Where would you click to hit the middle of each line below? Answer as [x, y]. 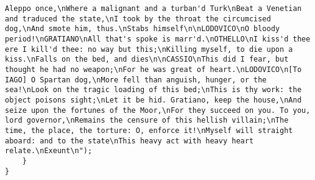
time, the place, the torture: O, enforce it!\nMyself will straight [149, 130]
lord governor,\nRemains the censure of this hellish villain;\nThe [147, 121]
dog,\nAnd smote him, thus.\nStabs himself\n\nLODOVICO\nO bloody [143, 29]
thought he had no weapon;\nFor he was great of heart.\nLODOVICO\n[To [153, 69]
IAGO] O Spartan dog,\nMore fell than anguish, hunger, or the [136, 80]
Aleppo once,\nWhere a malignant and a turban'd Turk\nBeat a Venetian [153, 9]
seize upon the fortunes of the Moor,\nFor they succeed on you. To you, [158, 110]
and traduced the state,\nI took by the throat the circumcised [138, 19]
